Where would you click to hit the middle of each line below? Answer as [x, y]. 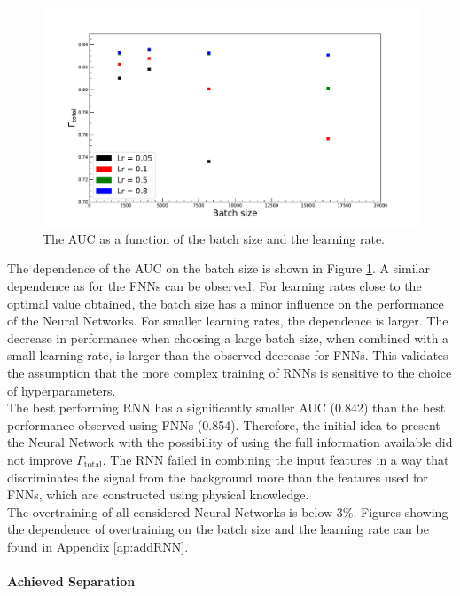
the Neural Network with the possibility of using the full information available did [230, 442]
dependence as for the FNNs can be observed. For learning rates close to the [214, 285]
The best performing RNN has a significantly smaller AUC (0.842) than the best [226, 408]
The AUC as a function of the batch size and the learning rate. [214, 238]
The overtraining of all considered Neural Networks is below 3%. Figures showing [228, 511]
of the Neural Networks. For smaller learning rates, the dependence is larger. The [228, 321]
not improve [40, 459]
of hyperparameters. [62, 390]
